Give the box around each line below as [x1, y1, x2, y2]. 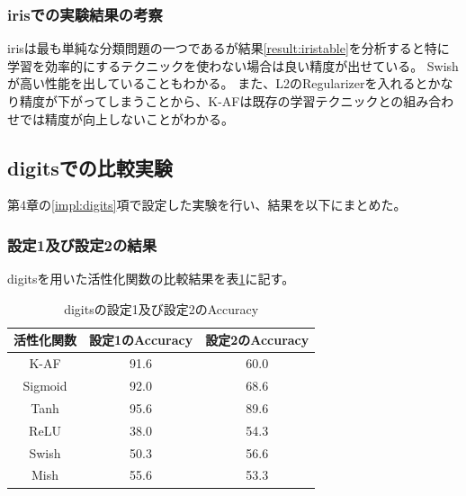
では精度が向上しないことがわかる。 [19, 109, 234, 128]
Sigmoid [22, 376, 67, 395]
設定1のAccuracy [89, 330, 193, 349]
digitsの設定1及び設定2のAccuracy [64, 299, 259, 318]
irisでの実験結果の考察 [7, 3, 163, 25]
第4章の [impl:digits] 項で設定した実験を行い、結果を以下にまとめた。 [7, 195, 407, 214]
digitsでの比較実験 [7, 153, 173, 181]
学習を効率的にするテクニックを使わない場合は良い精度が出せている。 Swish [7, 56, 459, 75]
